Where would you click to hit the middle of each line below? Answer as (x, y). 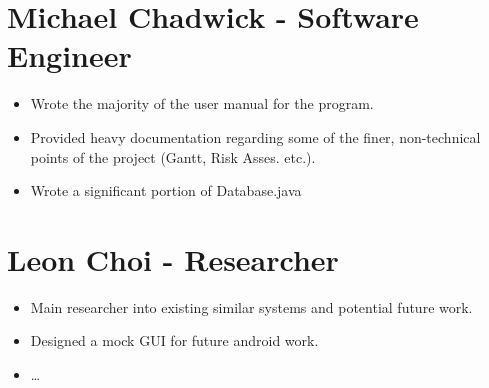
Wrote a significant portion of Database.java (166, 190)
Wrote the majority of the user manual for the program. (202, 103)
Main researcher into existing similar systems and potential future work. (251, 306)
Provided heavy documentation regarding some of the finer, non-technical (255, 136)
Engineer (69, 55)
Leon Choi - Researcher (173, 258)
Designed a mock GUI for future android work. (174, 340)
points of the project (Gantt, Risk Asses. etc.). (173, 156)
